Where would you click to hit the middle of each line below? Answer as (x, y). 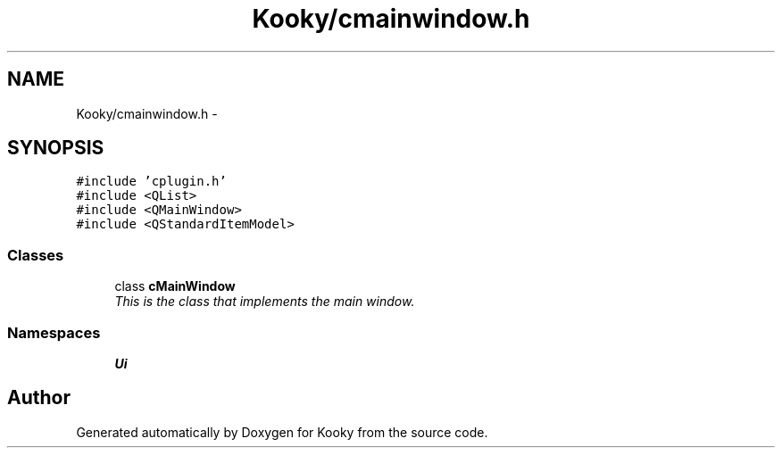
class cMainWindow (175, 286)
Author (39, 398)
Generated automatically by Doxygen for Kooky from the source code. (282, 432)
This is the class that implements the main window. (265, 302)
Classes (36, 255)
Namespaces (54, 332)
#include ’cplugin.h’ (151, 182)
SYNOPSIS (56, 148)
